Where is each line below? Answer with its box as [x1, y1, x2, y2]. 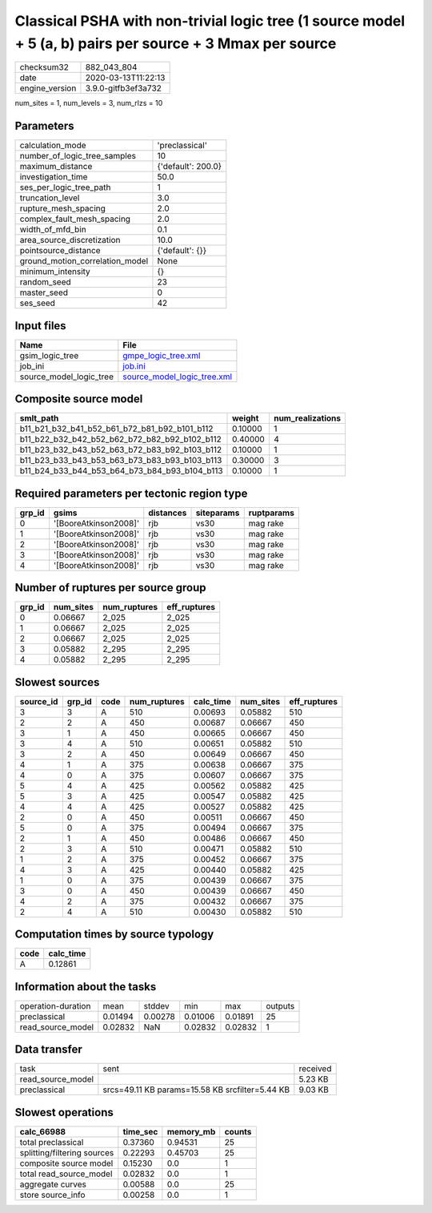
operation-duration [19, 1000, 91, 1011]
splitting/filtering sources [19, 1147, 114, 1158]
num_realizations [273, 413, 342, 424]
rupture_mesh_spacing [19, 203, 106, 214]
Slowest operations [14, 1106, 114, 1119]
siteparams [195, 507, 240, 518]
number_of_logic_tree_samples [19, 151, 136, 162]
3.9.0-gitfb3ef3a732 [85, 83, 162, 94]
